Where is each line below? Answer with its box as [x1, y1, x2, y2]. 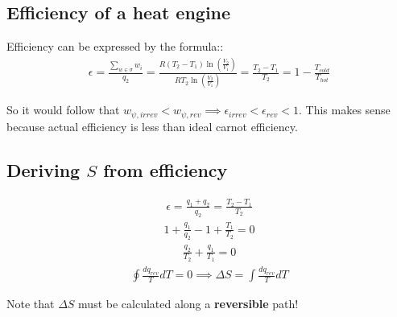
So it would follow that [6, 101, 120, 118]
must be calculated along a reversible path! [78, 295, 299, 312]
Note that [6, 295, 55, 312]
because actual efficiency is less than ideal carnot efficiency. [6, 117, 298, 134]
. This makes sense [299, 101, 391, 118]
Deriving [6, 157, 81, 182]
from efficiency [103, 157, 228, 182]
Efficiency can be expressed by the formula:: [6, 38, 224, 55]
